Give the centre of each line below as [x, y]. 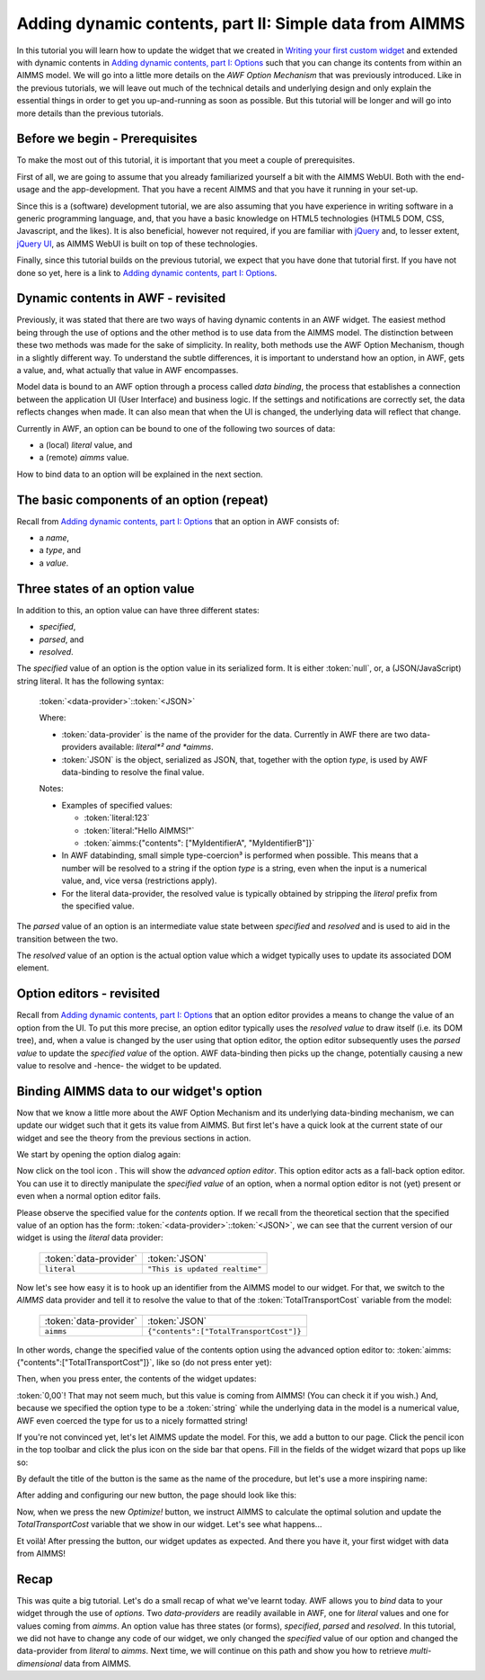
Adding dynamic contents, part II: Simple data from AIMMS [241, 23]
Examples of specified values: [117, 805]
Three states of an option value [106, 589]
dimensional [40, 1663]
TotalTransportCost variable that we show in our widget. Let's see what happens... [169, 1524]
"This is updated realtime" [204, 1269]
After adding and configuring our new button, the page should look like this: [156, 1495]
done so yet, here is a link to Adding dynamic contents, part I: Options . [147, 273]
